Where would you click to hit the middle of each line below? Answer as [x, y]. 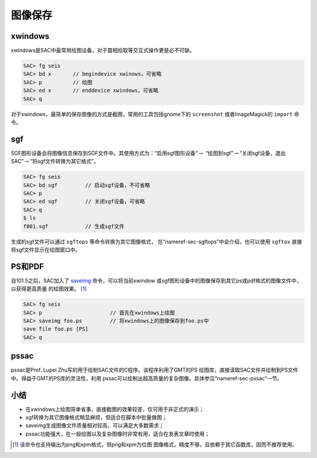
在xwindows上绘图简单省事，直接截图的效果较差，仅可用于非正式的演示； [115, 409]
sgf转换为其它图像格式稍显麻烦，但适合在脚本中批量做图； [96, 417]
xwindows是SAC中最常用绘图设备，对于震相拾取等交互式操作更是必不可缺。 [103, 51]
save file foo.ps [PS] [56, 329]
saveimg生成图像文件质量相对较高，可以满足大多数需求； [95, 426]
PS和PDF [27, 267]
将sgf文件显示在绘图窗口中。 [46, 249]
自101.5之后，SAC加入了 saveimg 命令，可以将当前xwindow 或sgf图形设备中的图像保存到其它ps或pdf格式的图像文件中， [156, 280]
